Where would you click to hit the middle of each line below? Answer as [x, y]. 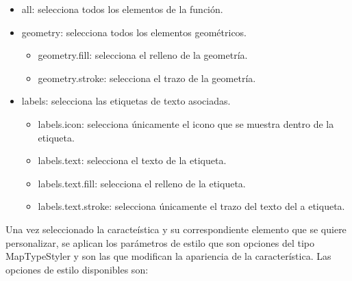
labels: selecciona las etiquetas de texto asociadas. [126, 101]
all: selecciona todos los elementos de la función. [122, 9]
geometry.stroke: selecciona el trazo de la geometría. [147, 78]
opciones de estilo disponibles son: [77, 269]
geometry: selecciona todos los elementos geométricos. [134, 32]
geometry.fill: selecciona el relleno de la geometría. [143, 55]
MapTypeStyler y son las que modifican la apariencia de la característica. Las [168, 256]
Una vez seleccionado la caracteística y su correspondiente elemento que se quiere [176, 229]
